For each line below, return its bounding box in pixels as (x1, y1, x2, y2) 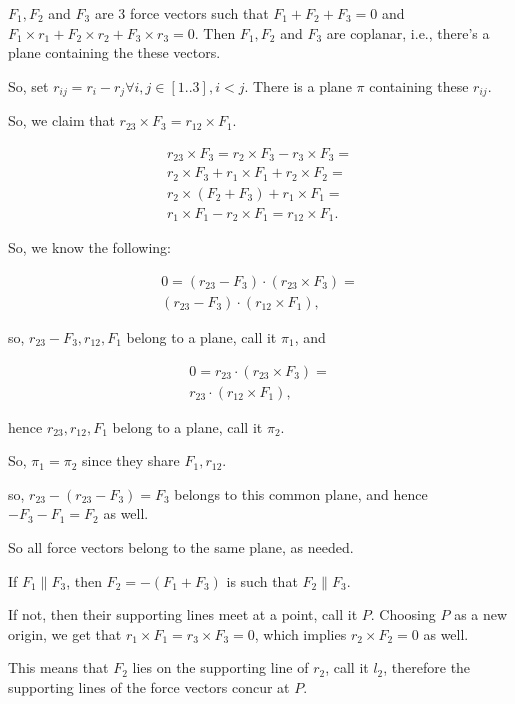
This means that (8, 657, 109, 678)
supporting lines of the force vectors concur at (8, 676, 290, 697)
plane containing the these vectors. (8, 42, 221, 63)
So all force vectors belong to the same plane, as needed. (8, 537, 354, 557)
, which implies (254, 623, 347, 644)
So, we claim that (8, 110, 115, 131)
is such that (226, 570, 298, 591)
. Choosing (370, 604, 436, 625)
